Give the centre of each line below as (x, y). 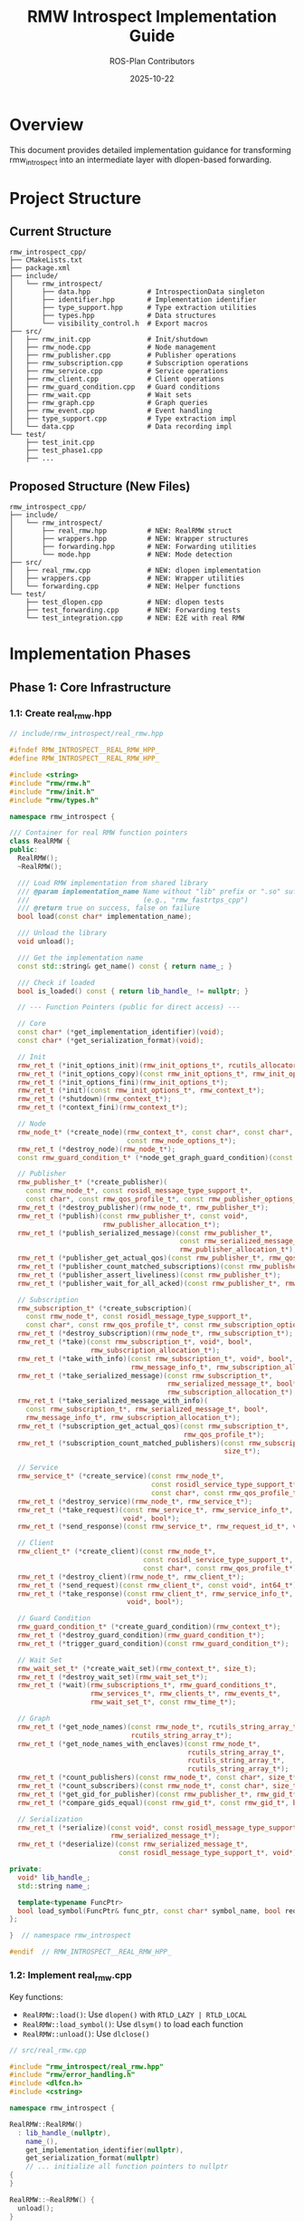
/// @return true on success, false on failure (109, 908)
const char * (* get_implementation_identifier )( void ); (121, 1032)
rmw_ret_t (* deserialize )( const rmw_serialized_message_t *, (133, 1845)
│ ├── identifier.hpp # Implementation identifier (133, 300)
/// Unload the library (62, 933)
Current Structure (61, 232)
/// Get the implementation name (81, 958)
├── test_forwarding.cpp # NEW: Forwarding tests (133, 610)
